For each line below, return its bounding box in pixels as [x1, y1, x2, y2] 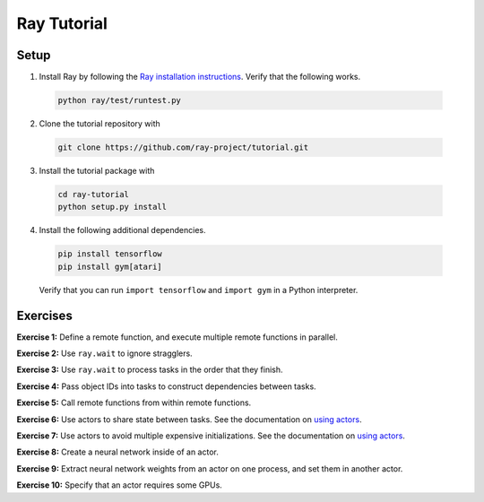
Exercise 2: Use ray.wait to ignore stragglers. [16, 348, 193, 359]
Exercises [16, 307, 73, 323]
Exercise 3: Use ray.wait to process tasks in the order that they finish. [16, 364, 283, 376]
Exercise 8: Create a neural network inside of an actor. [16, 446, 219, 457]
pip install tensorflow [57, 249, 163, 259]
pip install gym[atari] [57, 261, 163, 272]
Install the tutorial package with [39, 166, 155, 176]
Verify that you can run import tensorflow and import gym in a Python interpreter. [39, 284, 359, 295]
